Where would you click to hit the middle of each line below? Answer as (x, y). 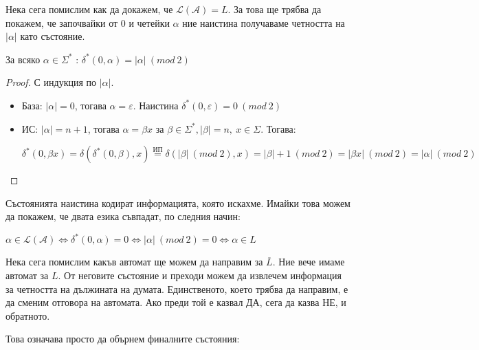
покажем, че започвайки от (62, 22)
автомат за (27, 275)
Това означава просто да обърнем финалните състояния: (123, 339)
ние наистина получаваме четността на (264, 22)
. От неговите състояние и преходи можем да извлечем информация (200, 275)
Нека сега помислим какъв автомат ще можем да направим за (134, 262)
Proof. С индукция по (51, 82)
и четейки (149, 22)
